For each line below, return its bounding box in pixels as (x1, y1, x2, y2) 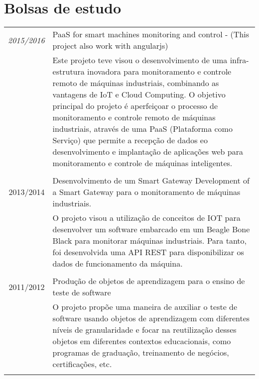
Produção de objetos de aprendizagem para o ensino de (52, 275, 245, 287)
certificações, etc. (52, 358, 112, 370)
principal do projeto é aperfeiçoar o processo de (52, 100, 218, 112)
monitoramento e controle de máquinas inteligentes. (52, 157, 233, 169)
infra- (230, 54, 249, 66)
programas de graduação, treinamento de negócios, (52, 347, 229, 359)
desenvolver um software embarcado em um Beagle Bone (52, 223, 250, 235)
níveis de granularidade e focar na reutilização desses (52, 324, 237, 336)
